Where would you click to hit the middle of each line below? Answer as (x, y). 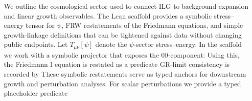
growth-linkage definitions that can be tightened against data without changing (123, 34)
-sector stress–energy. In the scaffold (188, 44)
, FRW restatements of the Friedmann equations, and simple (152, 25)
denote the (111, 44)
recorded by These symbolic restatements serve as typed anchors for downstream (125, 74)
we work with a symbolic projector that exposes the (81, 54)
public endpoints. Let (36, 44)
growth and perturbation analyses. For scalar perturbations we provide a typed (123, 83)
